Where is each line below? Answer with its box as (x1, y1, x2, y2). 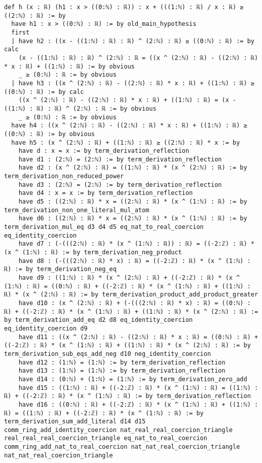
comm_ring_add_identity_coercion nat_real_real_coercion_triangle (4, 426, 233, 434)
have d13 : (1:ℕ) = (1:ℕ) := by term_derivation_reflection (18, 367, 226, 375)
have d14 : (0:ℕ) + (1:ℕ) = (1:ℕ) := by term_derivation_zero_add (18, 375, 247, 383)
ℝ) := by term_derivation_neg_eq (4, 266, 117, 273)
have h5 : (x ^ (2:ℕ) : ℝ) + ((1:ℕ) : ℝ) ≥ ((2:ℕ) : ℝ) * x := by (11, 139, 240, 146)
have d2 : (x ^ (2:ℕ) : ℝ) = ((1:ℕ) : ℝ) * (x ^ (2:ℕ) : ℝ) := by (18, 164, 247, 172)
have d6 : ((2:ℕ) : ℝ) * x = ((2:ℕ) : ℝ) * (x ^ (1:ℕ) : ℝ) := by (18, 215, 247, 222)
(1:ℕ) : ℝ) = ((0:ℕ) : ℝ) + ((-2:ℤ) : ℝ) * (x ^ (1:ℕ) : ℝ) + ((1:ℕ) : (4, 282, 251, 290)
